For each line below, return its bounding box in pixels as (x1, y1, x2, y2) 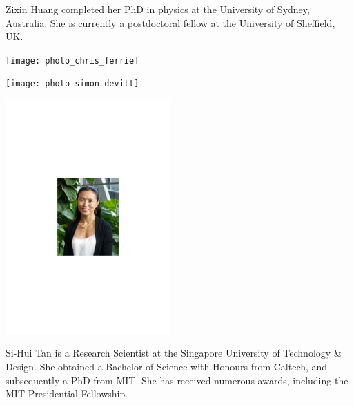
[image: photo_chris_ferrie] (6, 55, 139, 66)
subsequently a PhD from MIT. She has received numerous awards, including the (6, 373, 348, 387)
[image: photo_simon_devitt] (6, 79, 139, 89)
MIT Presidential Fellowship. (6, 386, 128, 401)
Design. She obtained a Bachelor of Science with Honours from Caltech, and (6, 359, 328, 373)
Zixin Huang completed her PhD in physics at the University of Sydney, (6, 2, 310, 16)
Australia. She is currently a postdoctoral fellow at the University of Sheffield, (6, 15, 335, 30)
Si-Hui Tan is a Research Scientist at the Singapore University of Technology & (6, 346, 342, 360)
